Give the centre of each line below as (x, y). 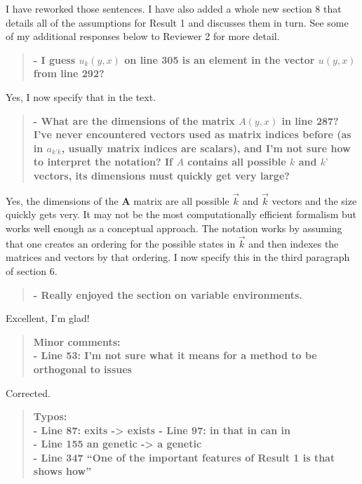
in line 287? (310, 120)
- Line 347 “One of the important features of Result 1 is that (184, 457)
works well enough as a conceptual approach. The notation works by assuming (174, 228)
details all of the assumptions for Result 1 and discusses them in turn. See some (177, 22)
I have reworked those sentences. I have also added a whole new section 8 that (174, 8)
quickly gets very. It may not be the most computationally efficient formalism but (181, 214)
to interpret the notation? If (103, 162)
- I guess (54, 59)
